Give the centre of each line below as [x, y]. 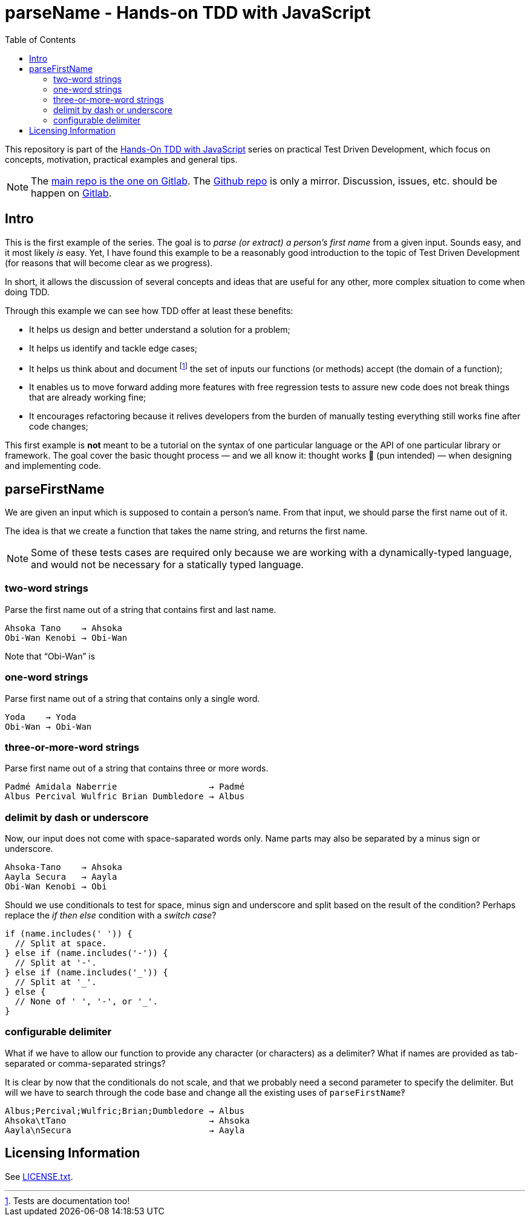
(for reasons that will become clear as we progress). [109, 263]
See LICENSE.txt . [39, 1176]
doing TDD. [27, 292]
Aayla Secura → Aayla [61, 877]
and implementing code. [53, 466]
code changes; [59, 427]
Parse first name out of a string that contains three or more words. [137, 768]
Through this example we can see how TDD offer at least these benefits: [149, 310]
